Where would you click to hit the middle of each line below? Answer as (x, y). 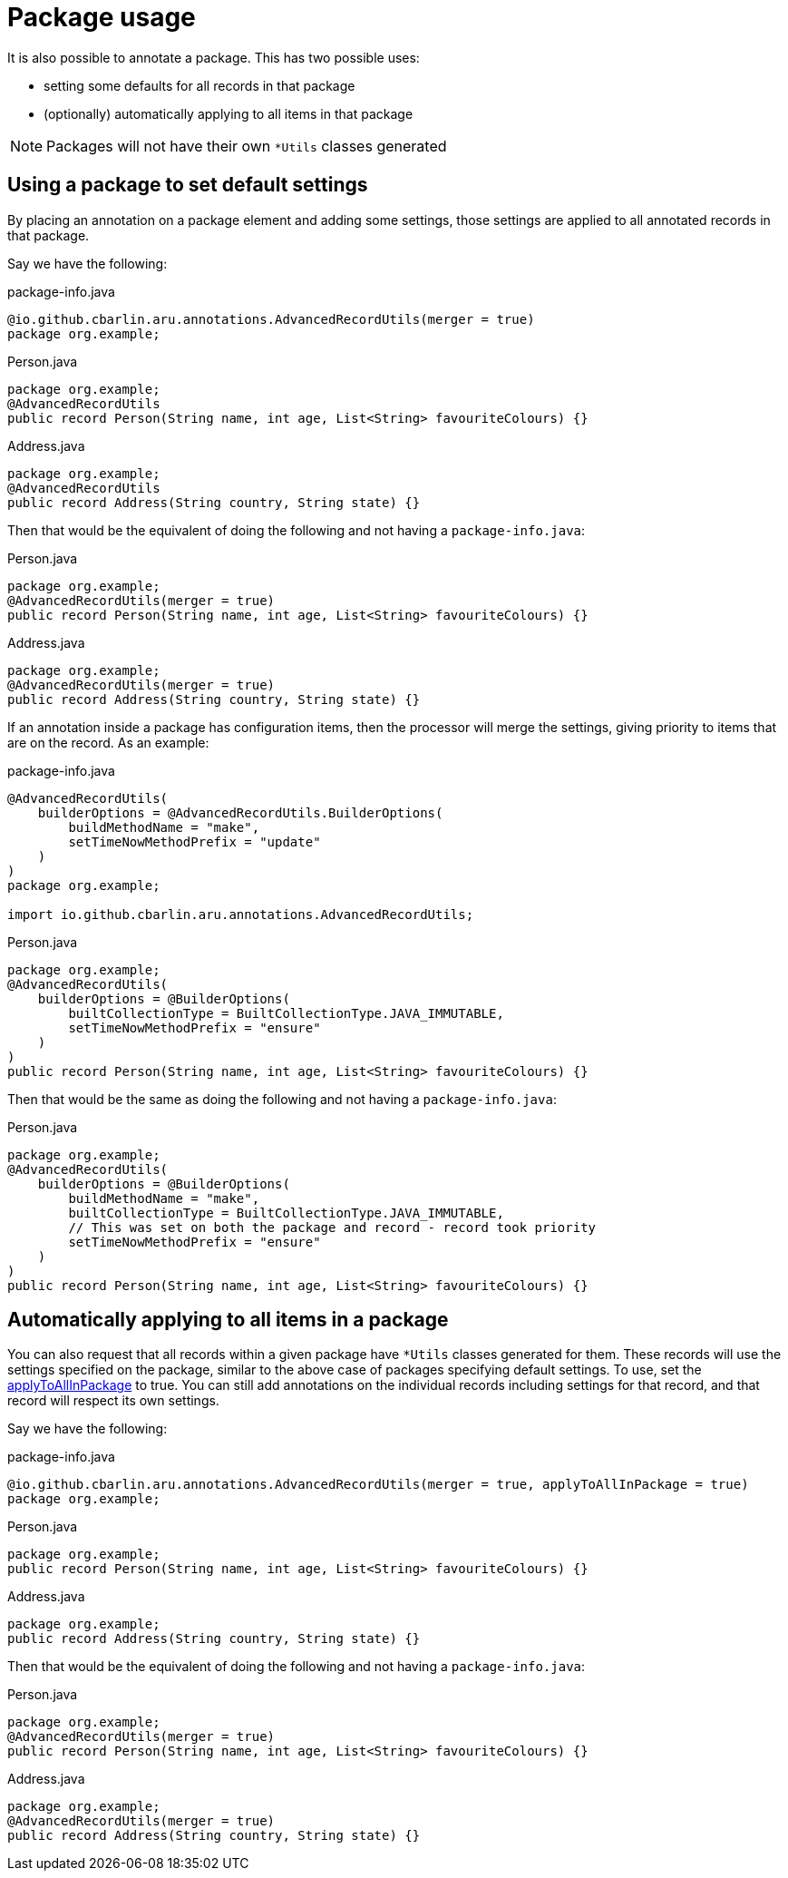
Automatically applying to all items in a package (228, 1320)
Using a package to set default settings (188, 185)
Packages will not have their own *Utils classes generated (247, 146)
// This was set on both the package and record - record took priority (332, 1227)
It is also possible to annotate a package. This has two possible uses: (214, 57)
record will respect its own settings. (113, 1401)
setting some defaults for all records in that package (199, 85)
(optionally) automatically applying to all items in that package (229, 113)
